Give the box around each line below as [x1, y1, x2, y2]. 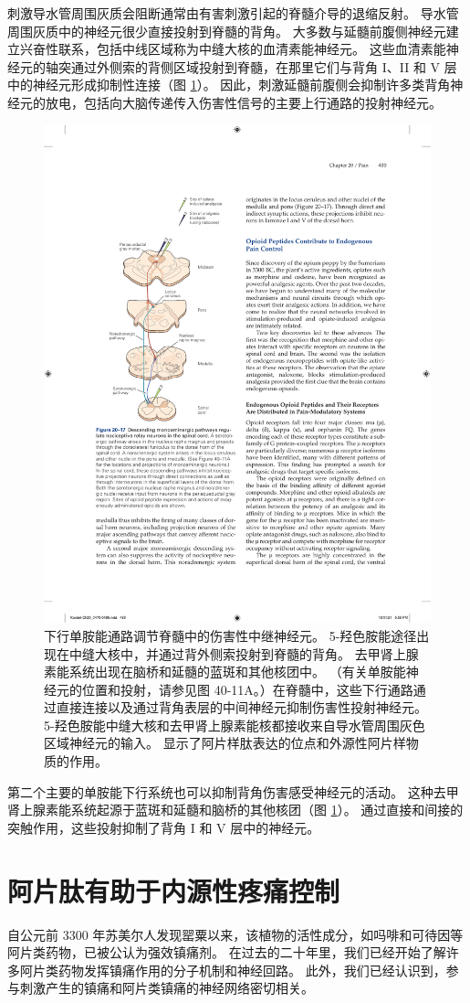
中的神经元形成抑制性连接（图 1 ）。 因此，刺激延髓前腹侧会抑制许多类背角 [7, 75, 451, 94]
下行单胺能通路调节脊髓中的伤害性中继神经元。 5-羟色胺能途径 [44, 625, 417, 645]
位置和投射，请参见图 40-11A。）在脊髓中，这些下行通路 [81, 679, 413, 699]
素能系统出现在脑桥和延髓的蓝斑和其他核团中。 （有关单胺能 [44, 662, 406, 681]
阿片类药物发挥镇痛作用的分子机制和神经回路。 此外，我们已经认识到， [19, 960, 446, 979]
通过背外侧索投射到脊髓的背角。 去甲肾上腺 [158, 644, 419, 663]
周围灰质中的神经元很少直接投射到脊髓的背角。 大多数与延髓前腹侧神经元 [7, 21, 446, 40]
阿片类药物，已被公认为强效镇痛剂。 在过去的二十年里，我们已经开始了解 [7, 943, 446, 962]
